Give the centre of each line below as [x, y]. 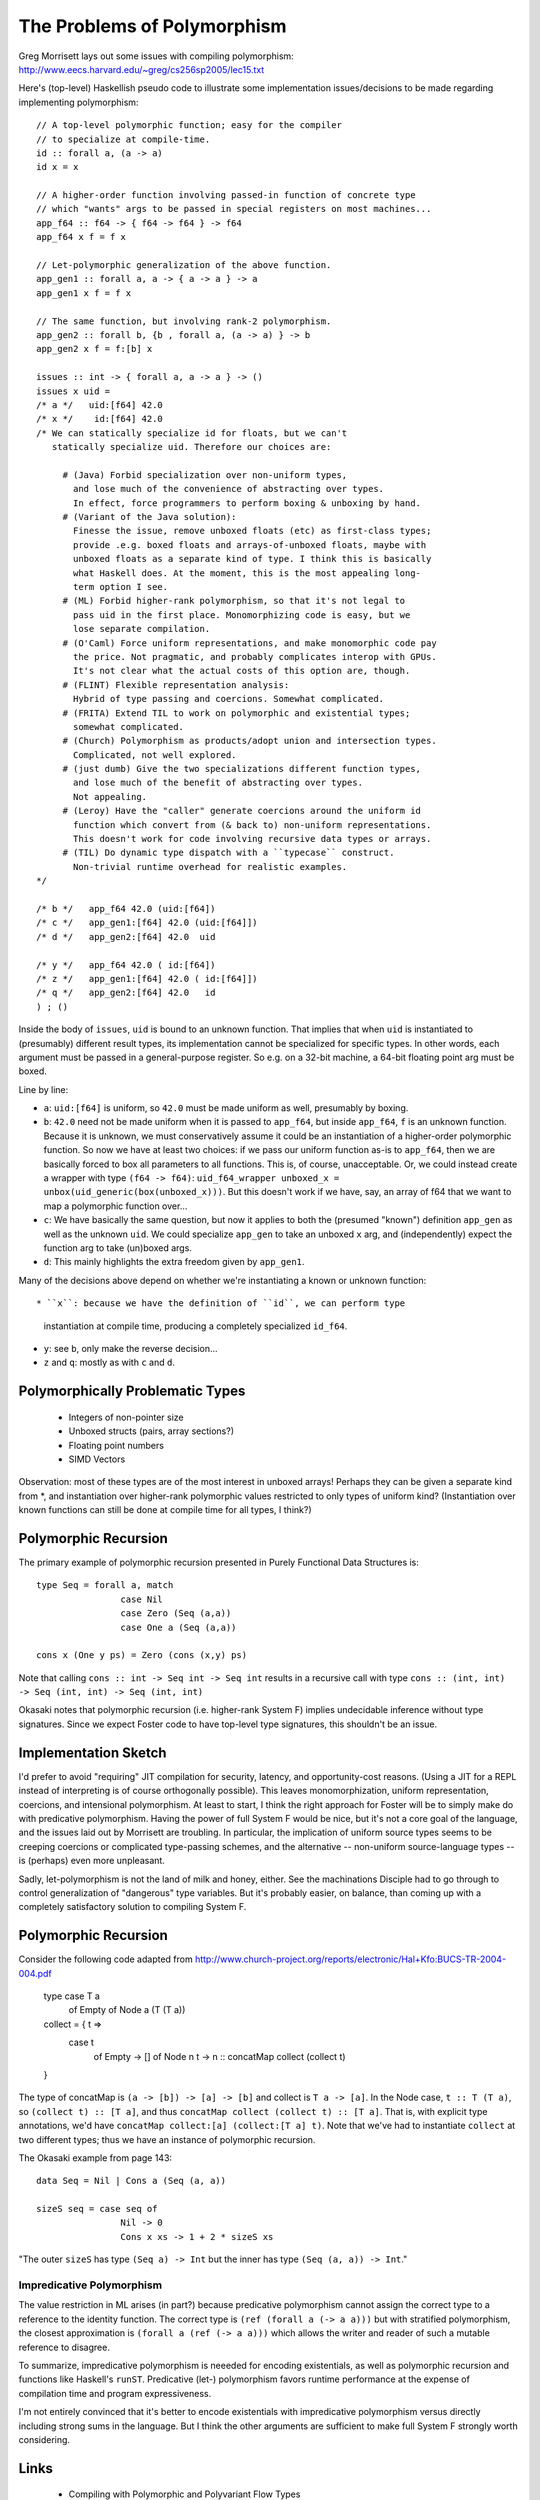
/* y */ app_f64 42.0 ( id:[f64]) [126, 964]
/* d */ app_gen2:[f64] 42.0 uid [126, 936]
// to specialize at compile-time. [123, 139]
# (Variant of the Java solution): [149, 517]
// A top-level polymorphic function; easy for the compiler [189, 125]
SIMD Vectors [97, 1459]
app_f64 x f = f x [81, 237]
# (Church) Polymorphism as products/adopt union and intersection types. [249, 741]
